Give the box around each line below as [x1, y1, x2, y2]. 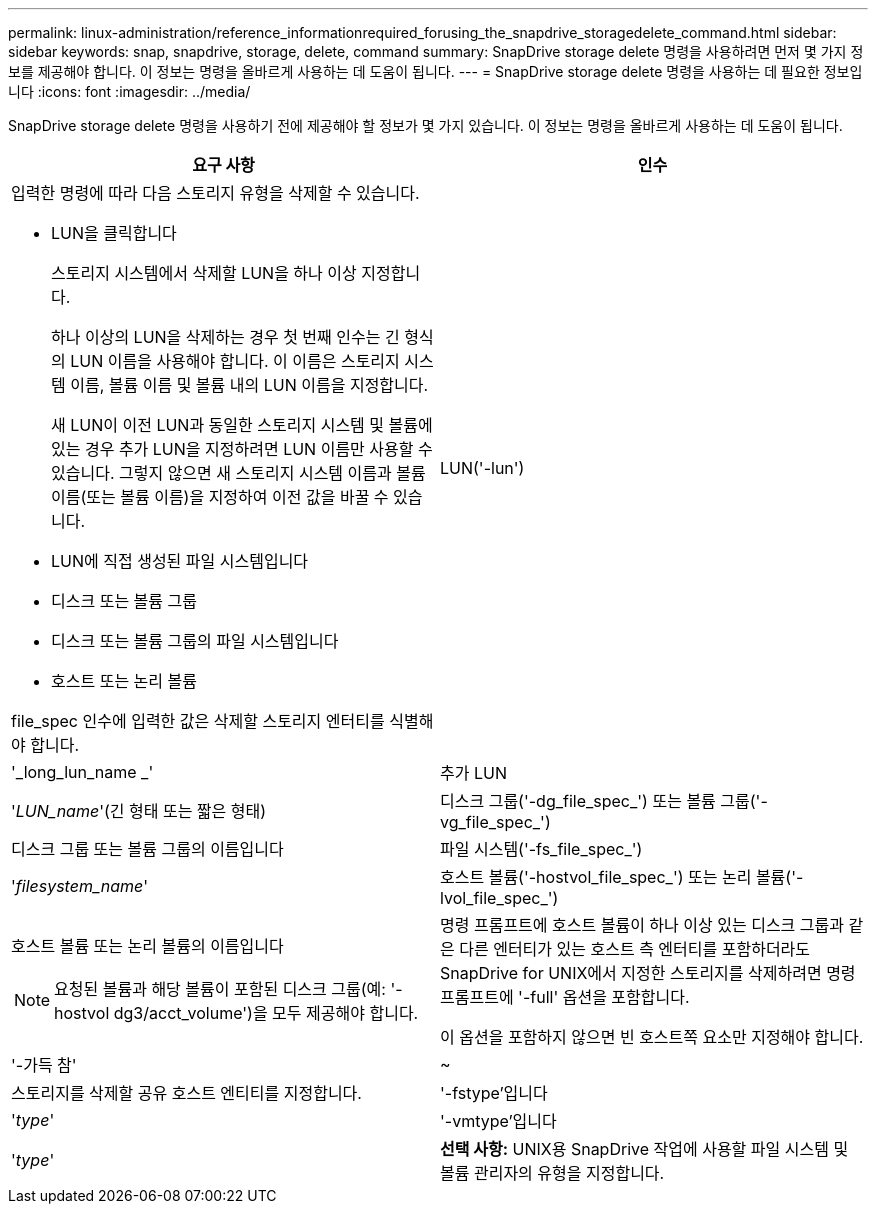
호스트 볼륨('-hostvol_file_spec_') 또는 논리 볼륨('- [440, 867, 804, 887]
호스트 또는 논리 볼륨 [51, 671, 197, 691]
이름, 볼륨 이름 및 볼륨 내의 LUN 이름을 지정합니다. [70, 375, 429, 395]
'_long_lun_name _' [11, 762, 154, 782]
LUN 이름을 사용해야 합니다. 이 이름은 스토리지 [70, 351, 400, 371]
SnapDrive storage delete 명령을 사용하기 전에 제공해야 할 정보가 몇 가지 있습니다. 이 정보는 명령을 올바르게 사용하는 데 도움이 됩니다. [8, 117, 843, 134]
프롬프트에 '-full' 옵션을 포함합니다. [440, 987, 690, 1007]
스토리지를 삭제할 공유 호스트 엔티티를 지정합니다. [11, 1083, 362, 1103]
